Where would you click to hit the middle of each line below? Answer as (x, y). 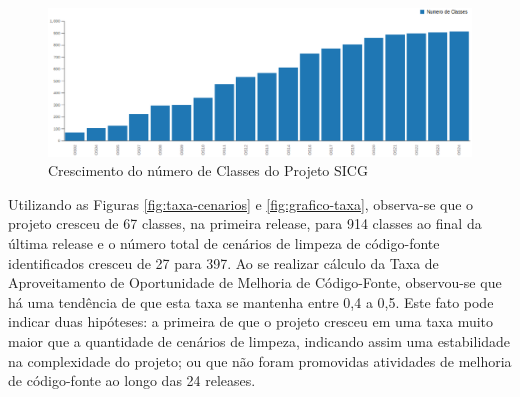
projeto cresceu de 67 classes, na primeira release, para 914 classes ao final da (245, 223)
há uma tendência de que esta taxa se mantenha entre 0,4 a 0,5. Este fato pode (251, 301)
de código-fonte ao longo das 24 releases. (132, 380)
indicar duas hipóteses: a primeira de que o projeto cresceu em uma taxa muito (251, 321)
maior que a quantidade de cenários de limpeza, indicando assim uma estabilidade (259, 340)
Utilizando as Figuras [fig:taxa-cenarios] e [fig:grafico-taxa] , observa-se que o (241, 203)
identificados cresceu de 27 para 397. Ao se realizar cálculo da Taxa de (223, 262)
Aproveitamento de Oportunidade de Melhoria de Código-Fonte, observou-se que (255, 282)
